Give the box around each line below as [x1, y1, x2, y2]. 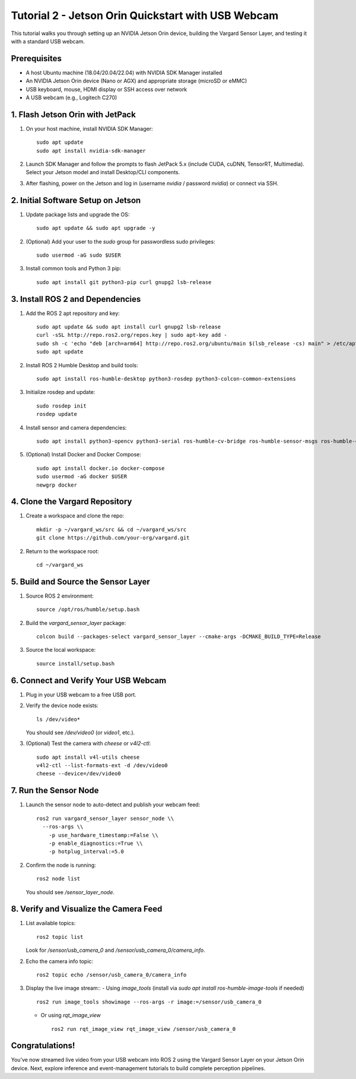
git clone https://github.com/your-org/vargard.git [36, 535, 190, 541]
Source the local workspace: [26, 646, 96, 654]
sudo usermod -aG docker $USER [36, 473, 128, 480]
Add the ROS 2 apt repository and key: [26, 310, 120, 317]
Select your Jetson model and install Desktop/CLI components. [26, 169, 180, 176]
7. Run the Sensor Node [11, 785, 99, 796]
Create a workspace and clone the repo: [26, 512, 125, 519]
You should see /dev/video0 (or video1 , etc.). [26, 728, 135, 736]
